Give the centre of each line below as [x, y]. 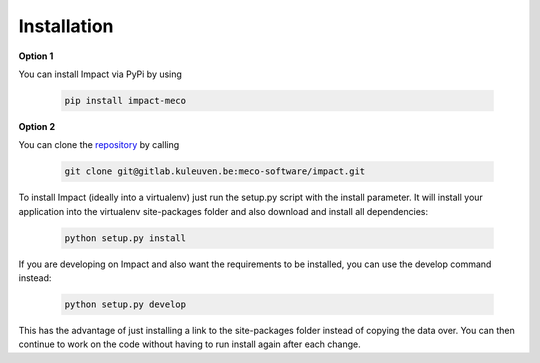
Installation [66, 26]
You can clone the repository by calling [99, 145]
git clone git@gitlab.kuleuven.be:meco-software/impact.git [215, 171]
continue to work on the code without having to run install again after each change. [189, 344]
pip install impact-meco [125, 100]
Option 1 [36, 56]
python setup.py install [125, 238]
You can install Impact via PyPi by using [100, 74]
